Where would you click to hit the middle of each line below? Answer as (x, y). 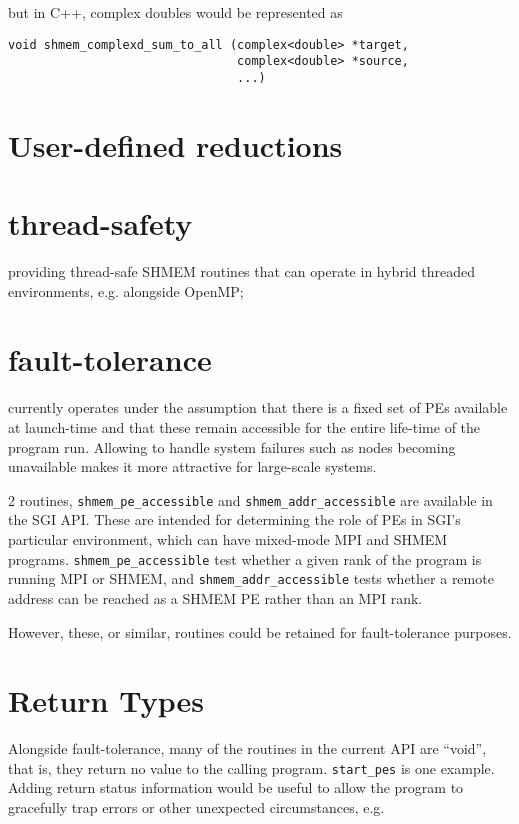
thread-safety (100, 223)
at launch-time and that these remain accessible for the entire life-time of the (244, 426)
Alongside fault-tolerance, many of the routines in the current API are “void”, (247, 748)
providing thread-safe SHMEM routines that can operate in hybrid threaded (241, 271)
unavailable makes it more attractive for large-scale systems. (192, 466)
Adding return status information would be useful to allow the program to (236, 787)
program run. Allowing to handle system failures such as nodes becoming (232, 446)
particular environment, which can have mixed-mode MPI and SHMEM (228, 539)
